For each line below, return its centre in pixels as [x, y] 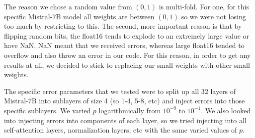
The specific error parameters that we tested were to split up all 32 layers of [120, 91]
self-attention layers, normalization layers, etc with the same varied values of [121, 130]
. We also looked [226, 110]
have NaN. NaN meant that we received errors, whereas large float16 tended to [124, 45]
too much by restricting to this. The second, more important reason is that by [123, 26]
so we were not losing [213, 16]
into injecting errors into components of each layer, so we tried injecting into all [125, 120]
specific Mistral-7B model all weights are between [79, 16]
